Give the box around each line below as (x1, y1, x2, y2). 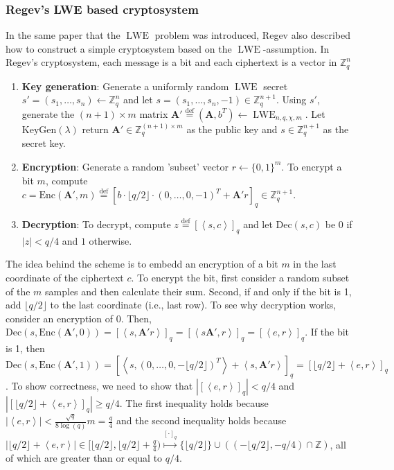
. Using (276, 92, 307, 107)
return (82, 121, 109, 136)
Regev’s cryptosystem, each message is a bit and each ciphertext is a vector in (6, 55, 337, 69)
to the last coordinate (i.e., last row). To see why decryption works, (50, 297, 337, 312)
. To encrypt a (281, 159, 342, 173)
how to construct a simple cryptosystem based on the (6, 41, 232, 55)
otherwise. (89, 233, 132, 247)
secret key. (21, 136, 66, 150)
